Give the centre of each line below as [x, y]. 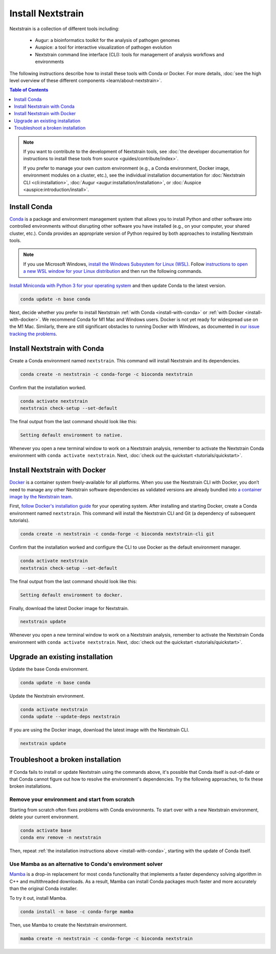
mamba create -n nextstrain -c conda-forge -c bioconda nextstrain [107, 938]
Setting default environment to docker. [71, 595]
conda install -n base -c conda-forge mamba [77, 912]
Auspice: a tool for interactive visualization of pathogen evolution [103, 47]
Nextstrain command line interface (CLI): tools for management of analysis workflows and [130, 54]
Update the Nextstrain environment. [47, 696]
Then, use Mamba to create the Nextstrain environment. [68, 925]
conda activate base [46, 830]
